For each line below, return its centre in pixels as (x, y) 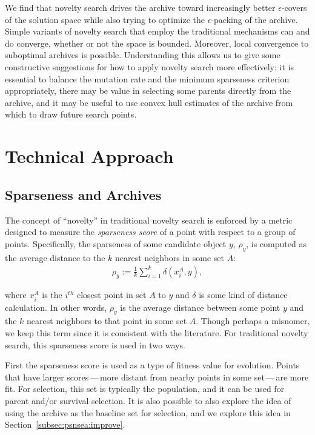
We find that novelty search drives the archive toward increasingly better (140, 7)
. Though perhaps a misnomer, (253, 321)
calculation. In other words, (56, 307)
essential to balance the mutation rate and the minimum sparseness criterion (147, 78)
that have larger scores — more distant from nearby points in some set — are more (157, 377)
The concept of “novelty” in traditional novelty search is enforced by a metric (149, 220)
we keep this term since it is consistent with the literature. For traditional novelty (157, 332)
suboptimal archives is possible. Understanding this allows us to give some (143, 55)
